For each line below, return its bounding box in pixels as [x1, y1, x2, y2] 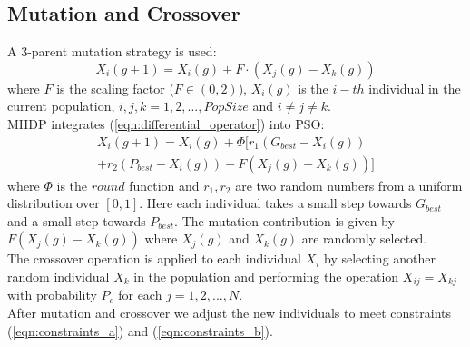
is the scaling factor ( [56, 78, 174, 97]
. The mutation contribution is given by [174, 211, 395, 230]
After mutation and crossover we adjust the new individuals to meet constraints [7, 303, 452, 322]
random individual [7, 267, 110, 286]
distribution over [7, 193, 100, 213]
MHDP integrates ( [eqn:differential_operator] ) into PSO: [7, 114, 325, 133]
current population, [7, 96, 115, 115]
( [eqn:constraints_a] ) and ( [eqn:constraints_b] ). [7, 321, 273, 340]
